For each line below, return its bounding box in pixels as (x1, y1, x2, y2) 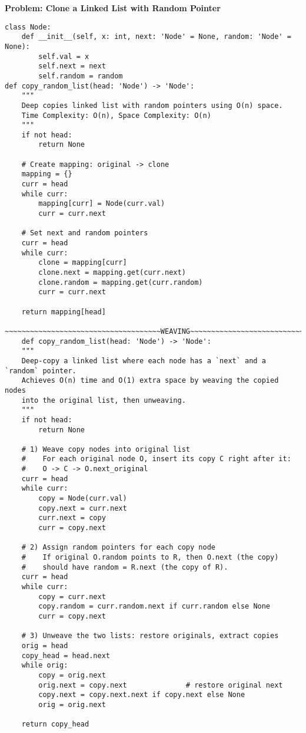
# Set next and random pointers (21, 229, 148, 238)
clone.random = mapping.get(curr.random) (38, 278, 203, 287)
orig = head (21, 641, 68, 650)
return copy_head (21, 720, 89, 729)
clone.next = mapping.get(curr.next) (38, 268, 186, 277)
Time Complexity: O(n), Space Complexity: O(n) (21, 111, 211, 120)
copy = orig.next (38, 670, 106, 679)
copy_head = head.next (21, 651, 110, 660)
